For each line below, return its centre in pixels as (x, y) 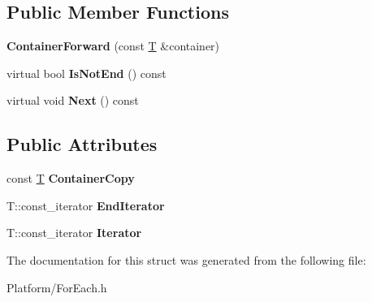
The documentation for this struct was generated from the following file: (186, 259)
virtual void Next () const (73, 100)
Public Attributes (82, 144)
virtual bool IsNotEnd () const (87, 73)
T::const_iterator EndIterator (86, 205)
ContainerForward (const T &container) (113, 46)
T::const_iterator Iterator (74, 233)
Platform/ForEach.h (57, 287)
